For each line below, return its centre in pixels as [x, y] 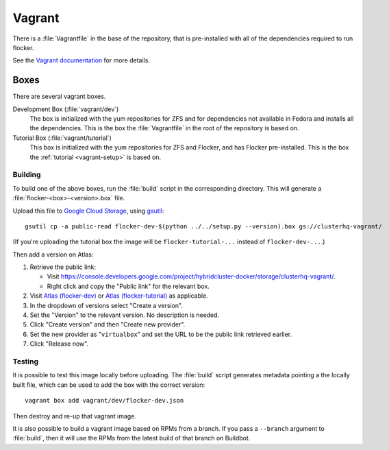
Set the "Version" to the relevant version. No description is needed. [125, 315]
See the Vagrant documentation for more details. [81, 60]
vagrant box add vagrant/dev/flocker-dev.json [104, 401]
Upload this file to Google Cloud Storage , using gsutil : [88, 211]
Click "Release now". [59, 344]
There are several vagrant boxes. [59, 97]
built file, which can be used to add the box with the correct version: [109, 385]
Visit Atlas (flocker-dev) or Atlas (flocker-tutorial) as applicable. [119, 296]
